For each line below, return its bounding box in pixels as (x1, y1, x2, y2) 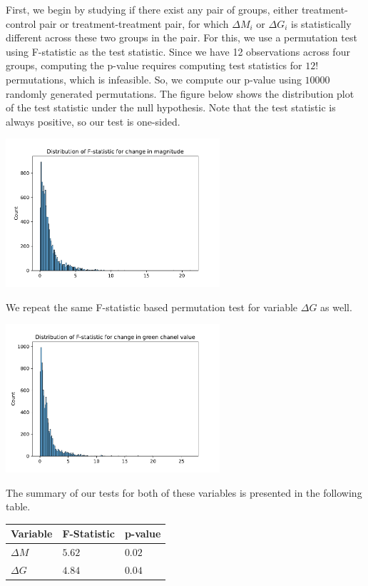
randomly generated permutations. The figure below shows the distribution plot (6, 86, 354, 101)
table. (6, 499, 31, 514)
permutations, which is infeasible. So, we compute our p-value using (6, 71, 302, 86)
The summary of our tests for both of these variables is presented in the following (6, 485, 362, 500)
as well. (320, 299, 352, 314)
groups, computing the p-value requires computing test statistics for (6, 58, 302, 73)
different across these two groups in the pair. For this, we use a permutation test (6, 30, 357, 45)
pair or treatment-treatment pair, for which (39, 16, 229, 31)
